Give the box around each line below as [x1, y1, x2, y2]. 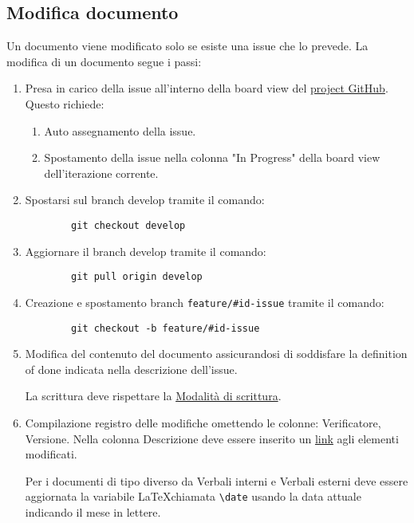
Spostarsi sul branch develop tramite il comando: [25, 191, 265, 208]
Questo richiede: [25, 95, 104, 112]
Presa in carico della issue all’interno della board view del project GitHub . [25, 80, 388, 96]
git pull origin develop [71, 271, 203, 283]
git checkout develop [71, 219, 186, 231]
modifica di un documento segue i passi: [6, 53, 202, 69]
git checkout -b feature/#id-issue [71, 322, 260, 334]
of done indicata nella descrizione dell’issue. [25, 360, 238, 377]
